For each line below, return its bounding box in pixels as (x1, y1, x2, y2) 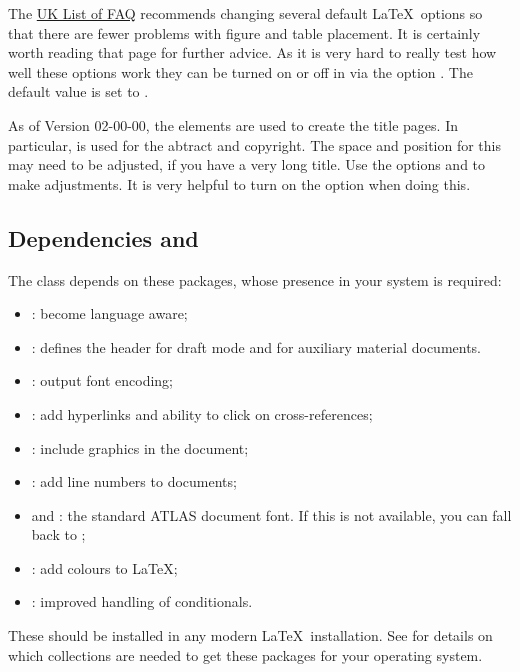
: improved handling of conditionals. (31, 591, 253, 612)
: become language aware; (31, 303, 188, 324)
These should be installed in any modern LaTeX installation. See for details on (8, 625, 493, 646)
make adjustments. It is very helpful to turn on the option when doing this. (8, 173, 471, 194)
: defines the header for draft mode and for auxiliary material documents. (31, 336, 481, 357)
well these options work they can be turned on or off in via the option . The (8, 61, 473, 82)
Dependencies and (8, 222, 199, 253)
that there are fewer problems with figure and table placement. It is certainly (8, 22, 481, 43)
